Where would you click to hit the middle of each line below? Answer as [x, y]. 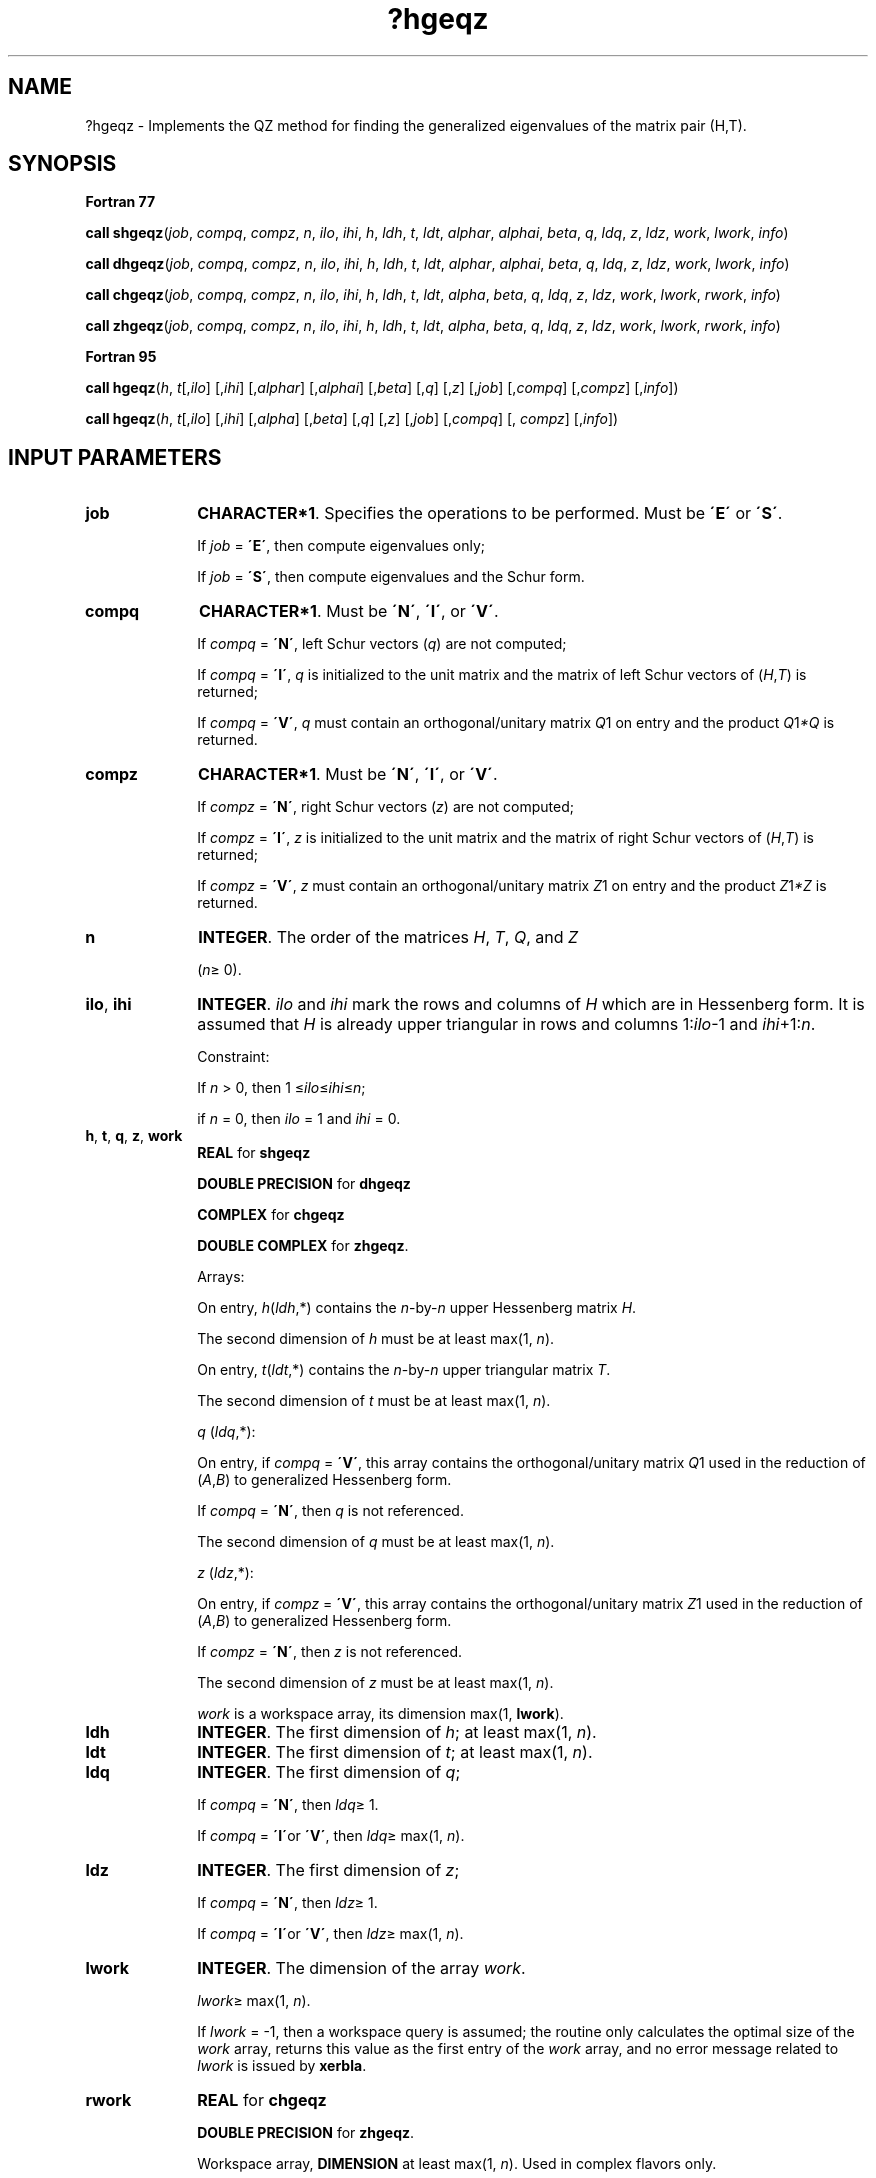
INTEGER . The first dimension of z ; [328, 1870]
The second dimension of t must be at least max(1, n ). [374, 1401]
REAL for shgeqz [254, 1153]
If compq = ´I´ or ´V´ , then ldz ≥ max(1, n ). [330, 1934]
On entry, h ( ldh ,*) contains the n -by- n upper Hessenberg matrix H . [417, 1308]
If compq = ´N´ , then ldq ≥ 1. [288, 1805]
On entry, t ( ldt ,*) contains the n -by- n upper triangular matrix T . [404, 1370]
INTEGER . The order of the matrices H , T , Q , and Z [388, 937]
